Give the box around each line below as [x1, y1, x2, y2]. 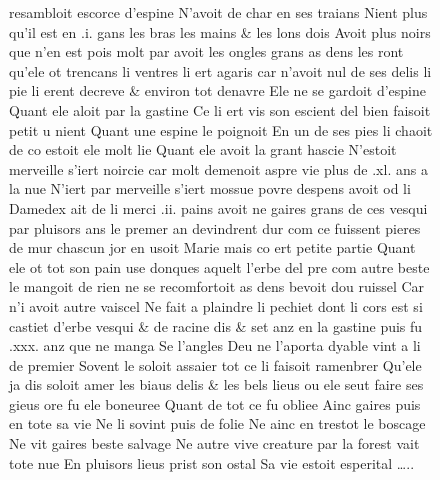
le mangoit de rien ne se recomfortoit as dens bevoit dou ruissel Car [9, 276, 425, 297]
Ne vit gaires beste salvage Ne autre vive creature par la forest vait [9, 433, 420, 454]
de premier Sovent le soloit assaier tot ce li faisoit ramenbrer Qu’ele [9, 354, 422, 375]
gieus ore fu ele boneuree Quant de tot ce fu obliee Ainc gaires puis [9, 393, 421, 414]
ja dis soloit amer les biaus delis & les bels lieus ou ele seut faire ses [9, 374, 424, 395]
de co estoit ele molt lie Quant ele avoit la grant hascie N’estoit [9, 139, 397, 160]
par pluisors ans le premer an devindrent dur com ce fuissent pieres [9, 217, 421, 238]
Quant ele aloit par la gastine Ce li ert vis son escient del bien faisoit [9, 99, 431, 120]
